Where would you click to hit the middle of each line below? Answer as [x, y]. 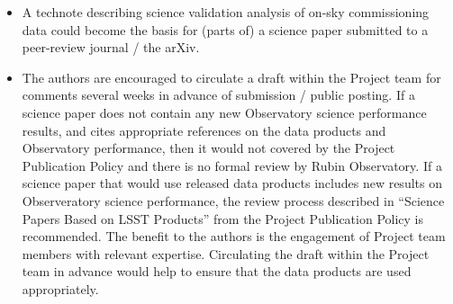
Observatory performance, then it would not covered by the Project [208, 148]
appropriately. [60, 288]
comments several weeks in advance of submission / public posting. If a [218, 95]
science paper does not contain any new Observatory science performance [224, 112]
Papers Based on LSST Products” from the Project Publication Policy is [222, 218]
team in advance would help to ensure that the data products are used [217, 271]
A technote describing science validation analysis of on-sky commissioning [226, 12]
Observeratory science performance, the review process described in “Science [233, 200]
